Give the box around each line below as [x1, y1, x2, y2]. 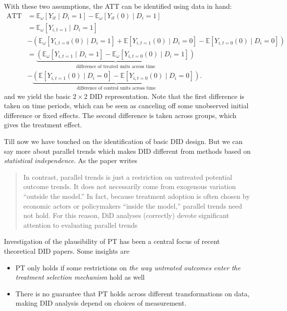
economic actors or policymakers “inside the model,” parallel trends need [23, 200, 242, 211]
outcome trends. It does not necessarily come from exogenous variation [23, 181, 236, 191]
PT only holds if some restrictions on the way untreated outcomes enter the [15, 262, 240, 272]
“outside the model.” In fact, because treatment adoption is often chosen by [23, 191, 250, 201]
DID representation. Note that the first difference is [90, 91, 244, 101]
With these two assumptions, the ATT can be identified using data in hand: [4, 1, 232, 11]
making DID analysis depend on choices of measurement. [15, 298, 187, 308]
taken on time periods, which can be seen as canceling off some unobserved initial [4, 100, 249, 111]
